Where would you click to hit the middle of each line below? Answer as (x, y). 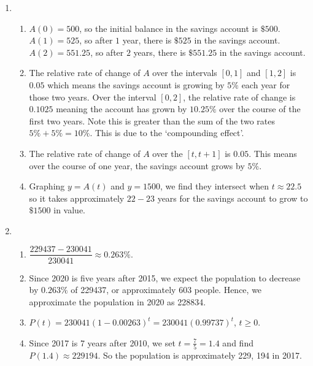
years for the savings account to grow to (233, 198)
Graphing (47, 186)
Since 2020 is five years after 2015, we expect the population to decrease (165, 277)
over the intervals (185, 73)
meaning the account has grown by (122, 109)
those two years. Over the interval (93, 97)
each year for (266, 84)
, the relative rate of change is (239, 97)
